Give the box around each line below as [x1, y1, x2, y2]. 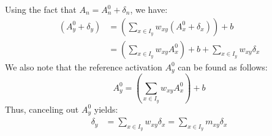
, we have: [130, 3, 168, 15]
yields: [94, 102, 118, 115]
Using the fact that [5, 3, 77, 15]
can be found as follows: [178, 60, 268, 73]
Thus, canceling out [5, 102, 79, 115]
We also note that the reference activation [5, 60, 162, 73]
